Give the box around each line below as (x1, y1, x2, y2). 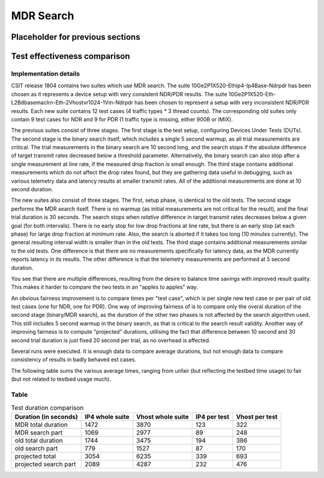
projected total (14, 452, 56, 460)
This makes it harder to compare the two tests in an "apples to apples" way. (11, 283, 198, 291)
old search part (14, 444, 58, 452)
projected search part (14, 460, 76, 468)
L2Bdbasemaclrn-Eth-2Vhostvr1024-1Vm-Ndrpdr (11, 99, 133, 106)
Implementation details (11, 69, 80, 78)
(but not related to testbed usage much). (11, 376, 111, 383)
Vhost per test (236, 412, 278, 421)
